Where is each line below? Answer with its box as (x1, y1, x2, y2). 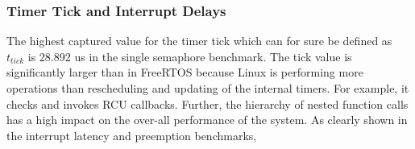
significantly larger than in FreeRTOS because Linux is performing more (6, 64, 363, 81)
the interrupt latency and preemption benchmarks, (6, 126, 257, 143)
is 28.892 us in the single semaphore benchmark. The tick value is (27, 48, 352, 64)
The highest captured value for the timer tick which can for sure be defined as (6, 32, 392, 49)
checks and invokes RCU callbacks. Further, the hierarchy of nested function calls (6, 95, 409, 112)
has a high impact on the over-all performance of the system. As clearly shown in (6, 111, 408, 128)
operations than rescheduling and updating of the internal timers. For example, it (6, 80, 409, 96)
